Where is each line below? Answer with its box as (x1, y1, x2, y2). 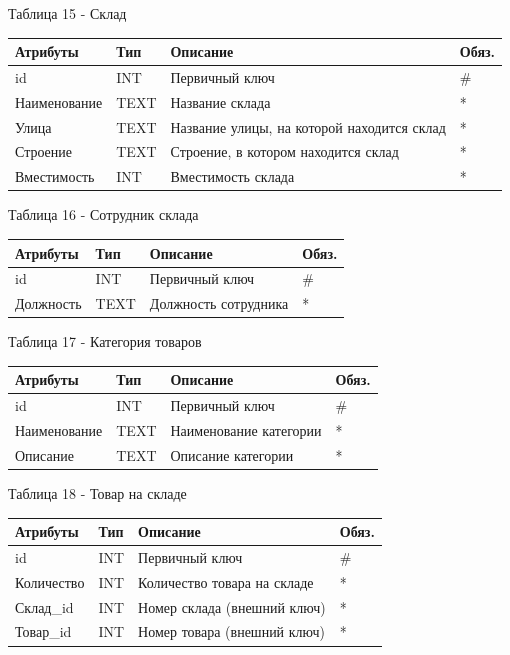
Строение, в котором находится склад (170, 141, 399, 162)
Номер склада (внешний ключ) (138, 596, 326, 617)
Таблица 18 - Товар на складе (8, 483, 187, 503)
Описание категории (170, 444, 294, 465)
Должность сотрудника (149, 293, 289, 314)
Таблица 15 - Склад (8, 3, 127, 23)
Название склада (170, 91, 271, 112)
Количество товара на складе (138, 571, 314, 592)
